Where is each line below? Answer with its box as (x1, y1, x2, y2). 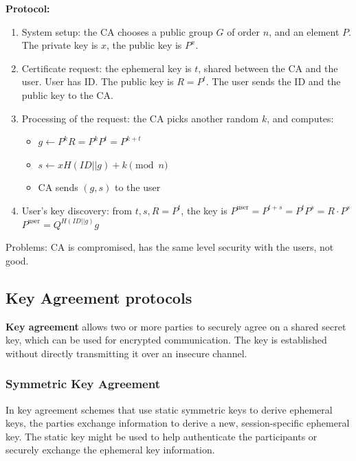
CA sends (38, 180, 78, 194)
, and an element (269, 24, 340, 38)
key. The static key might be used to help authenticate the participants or (5, 429, 318, 443)
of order (227, 24, 260, 38)
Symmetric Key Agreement (5, 375, 160, 392)
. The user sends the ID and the (205, 74, 341, 89)
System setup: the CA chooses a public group (21, 24, 213, 38)
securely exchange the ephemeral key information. (5, 442, 215, 457)
